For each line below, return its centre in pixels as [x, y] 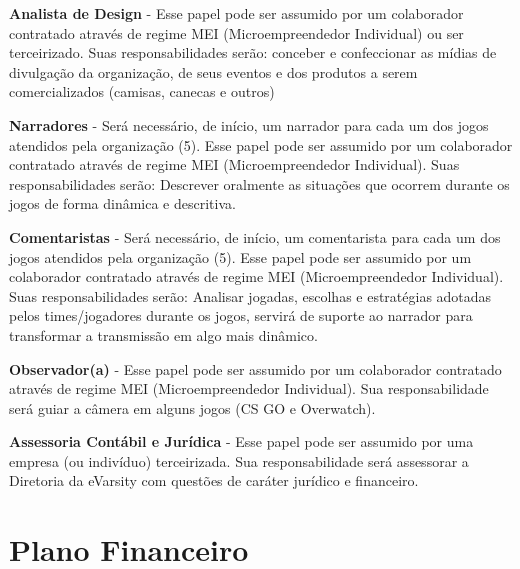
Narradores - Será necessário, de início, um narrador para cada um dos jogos [249, 124]
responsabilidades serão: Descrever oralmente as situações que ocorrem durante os [259, 183]
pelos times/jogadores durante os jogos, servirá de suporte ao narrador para [241, 315]
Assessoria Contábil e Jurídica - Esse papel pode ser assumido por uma [241, 441]
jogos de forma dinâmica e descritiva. [122, 203]
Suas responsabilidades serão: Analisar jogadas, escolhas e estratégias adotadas [250, 295]
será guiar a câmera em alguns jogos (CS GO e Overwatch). [192, 407]
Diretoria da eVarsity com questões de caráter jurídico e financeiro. [214, 480]
